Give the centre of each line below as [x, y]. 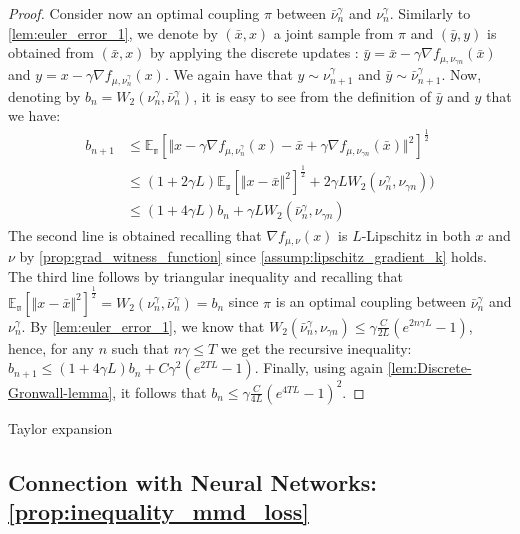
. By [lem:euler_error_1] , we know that [143, 325]
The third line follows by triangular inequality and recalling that [206, 275]
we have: [34, 115]
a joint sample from [333, 32]
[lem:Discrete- [429, 367]
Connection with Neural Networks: [193, 481]
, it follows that [159, 391]
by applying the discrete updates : [254, 52]
